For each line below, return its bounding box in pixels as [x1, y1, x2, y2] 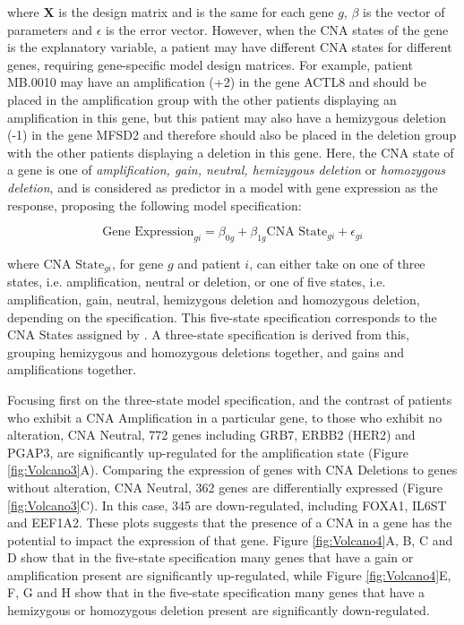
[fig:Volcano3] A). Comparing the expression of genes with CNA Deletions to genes [7, 460, 458, 479]
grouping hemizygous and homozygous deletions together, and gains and [7, 342, 404, 361]
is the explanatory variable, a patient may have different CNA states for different [7, 38, 452, 56]
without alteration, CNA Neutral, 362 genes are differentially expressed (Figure [7, 477, 443, 496]
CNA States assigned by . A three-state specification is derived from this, [7, 325, 410, 344]
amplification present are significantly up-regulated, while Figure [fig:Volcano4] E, [7, 565, 451, 584]
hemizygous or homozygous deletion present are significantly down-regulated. [7, 601, 430, 620]
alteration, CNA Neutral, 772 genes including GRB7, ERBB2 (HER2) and [7, 425, 416, 444]
